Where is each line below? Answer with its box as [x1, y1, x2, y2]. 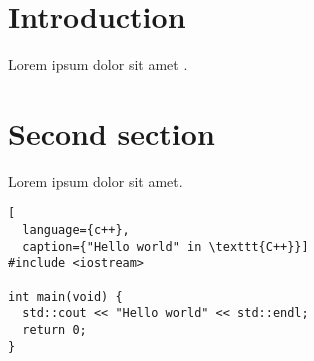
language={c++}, [22, 223, 130, 238]
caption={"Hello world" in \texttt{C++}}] [22, 239, 309, 254]
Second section [8, 112, 215, 153]
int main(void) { [8, 289, 123, 304]
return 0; [22, 323, 87, 338]
